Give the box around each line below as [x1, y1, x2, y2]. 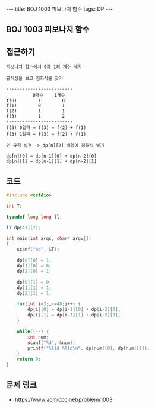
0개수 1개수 [32, 93, 65, 99]
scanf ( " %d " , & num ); [27, 339, 76, 346]
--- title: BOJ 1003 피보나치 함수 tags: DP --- [6, 5, 113, 13]
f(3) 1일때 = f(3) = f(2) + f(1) [6, 131, 87, 137]
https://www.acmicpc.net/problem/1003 [14, 396, 113, 403]
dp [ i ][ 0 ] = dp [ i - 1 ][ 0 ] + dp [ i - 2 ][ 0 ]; [27, 306, 121, 313]
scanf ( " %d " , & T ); [17, 247, 60, 253]
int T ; [6, 203, 23, 209]
